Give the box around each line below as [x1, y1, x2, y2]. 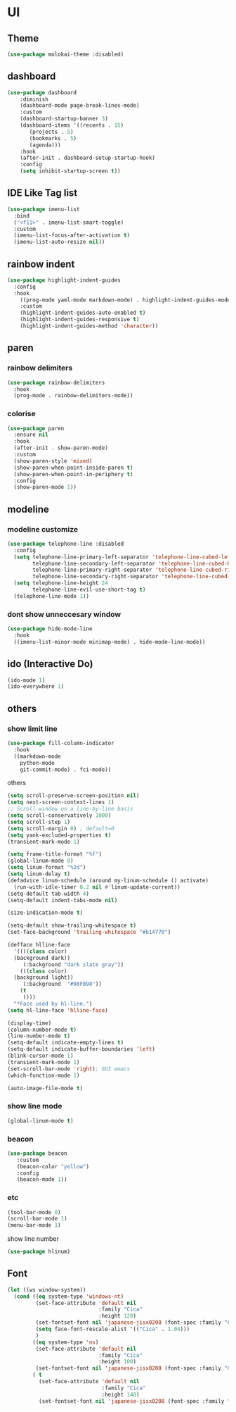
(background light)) [13, 974, 74, 981]
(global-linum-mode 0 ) [7, 857, 74, 865]
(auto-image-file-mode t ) [7, 1085, 83, 1092]
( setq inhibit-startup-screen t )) [20, 168, 121, 175]
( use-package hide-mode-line [7, 625, 93, 632]
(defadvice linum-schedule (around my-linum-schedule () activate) [7, 877, 209, 884]
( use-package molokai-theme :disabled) [7, 51, 124, 58]
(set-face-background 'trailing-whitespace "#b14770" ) [7, 929, 171, 936]
